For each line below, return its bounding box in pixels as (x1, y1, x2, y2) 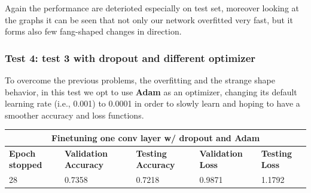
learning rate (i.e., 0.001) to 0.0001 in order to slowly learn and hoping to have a (5, 97, 300, 110)
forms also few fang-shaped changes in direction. (5, 25, 182, 38)
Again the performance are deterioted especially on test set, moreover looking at (5, 2, 299, 14)
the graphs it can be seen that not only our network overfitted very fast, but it (5, 13, 293, 26)
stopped (9, 158, 42, 171)
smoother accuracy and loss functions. (5, 108, 144, 121)
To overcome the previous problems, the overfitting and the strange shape (5, 74, 275, 86)
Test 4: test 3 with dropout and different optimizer (5, 50, 256, 65)
